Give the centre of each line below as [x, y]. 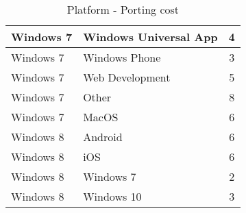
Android [103, 137]
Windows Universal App [150, 37]
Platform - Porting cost [123, 9]
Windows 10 [112, 196]
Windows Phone [122, 57]
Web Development [127, 77]
